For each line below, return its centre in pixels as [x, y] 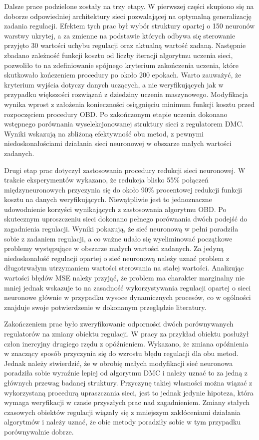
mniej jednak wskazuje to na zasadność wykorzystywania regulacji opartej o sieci [128, 287]
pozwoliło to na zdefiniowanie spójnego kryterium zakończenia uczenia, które [122, 65]
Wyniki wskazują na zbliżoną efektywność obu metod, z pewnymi [104, 133]
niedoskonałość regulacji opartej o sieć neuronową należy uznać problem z [117, 258]
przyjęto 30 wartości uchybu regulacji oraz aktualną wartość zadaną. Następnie [125, 45]
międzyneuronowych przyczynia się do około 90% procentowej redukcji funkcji [123, 189]
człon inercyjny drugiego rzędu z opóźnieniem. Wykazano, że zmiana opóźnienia [126, 343]
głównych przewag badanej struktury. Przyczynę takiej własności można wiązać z [128, 382]
